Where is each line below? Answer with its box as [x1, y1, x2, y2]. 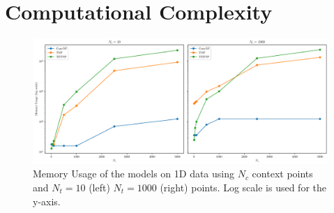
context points [252, 166, 313, 181]
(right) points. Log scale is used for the [160, 180, 327, 195]
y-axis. [33, 193, 61, 208]
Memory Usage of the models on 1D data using [33, 166, 235, 181]
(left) [89, 180, 110, 195]
